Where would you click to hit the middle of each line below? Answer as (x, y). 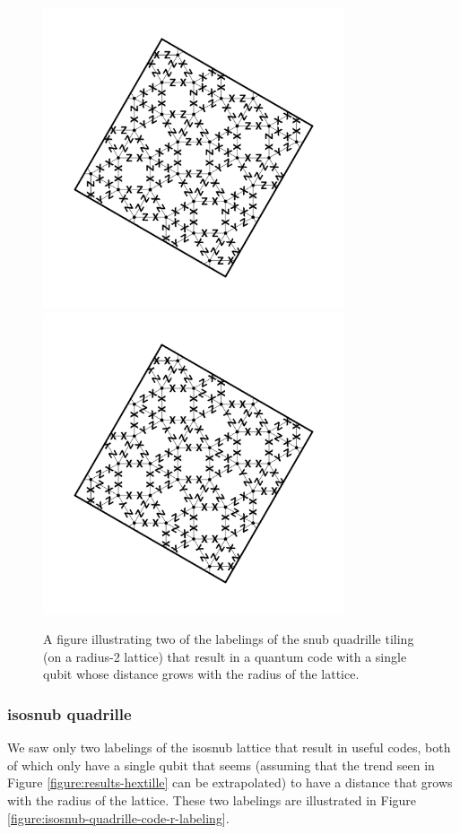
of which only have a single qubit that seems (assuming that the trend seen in (221, 764)
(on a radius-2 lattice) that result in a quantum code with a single (225, 656)
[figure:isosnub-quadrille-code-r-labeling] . (118, 817)
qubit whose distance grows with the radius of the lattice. (201, 674)
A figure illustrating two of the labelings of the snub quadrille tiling (229, 639)
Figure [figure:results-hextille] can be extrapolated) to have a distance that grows (230, 782)
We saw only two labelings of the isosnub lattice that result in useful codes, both (229, 747)
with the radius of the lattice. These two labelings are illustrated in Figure (212, 799)
